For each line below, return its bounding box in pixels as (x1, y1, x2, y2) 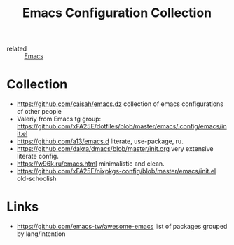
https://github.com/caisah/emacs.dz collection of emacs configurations (16, 100, 223, 108)
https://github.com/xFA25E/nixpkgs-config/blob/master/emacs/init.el (16, 167, 216, 176)
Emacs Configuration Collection (22, 5, 212, 21)
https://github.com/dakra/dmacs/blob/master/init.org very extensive (16, 145, 214, 153)
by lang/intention (16, 230, 66, 238)
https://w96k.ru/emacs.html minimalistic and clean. (16, 159, 165, 168)
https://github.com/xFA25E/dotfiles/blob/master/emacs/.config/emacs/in (16, 122, 227, 131)
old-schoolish (16, 174, 57, 183)
